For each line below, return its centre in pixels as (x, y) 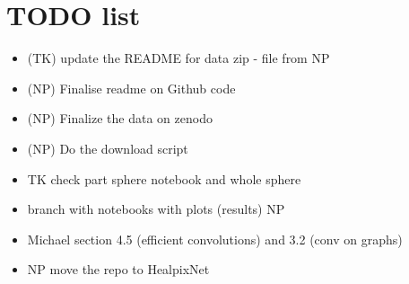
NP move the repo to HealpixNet (118, 269)
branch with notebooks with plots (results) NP (156, 209)
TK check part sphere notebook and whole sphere (164, 178)
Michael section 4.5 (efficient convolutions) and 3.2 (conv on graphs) (215, 239)
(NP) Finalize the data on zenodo (120, 118)
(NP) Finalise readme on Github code (131, 88)
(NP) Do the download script (108, 148)
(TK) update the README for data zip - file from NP (178, 58)
